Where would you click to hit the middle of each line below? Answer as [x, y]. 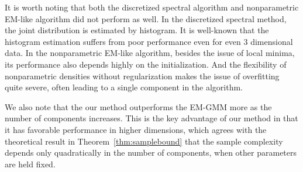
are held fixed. [30, 164]
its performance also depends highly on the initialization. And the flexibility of [146, 64]
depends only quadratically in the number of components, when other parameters [151, 152]
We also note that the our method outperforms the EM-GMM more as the [138, 106]
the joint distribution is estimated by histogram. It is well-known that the [137, 30]
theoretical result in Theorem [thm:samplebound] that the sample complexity [144, 141]
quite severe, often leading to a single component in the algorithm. [124, 87]
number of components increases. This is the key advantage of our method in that [151, 118]
